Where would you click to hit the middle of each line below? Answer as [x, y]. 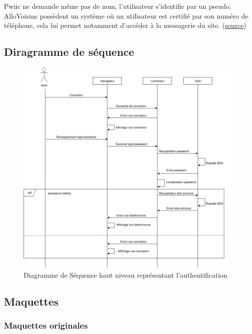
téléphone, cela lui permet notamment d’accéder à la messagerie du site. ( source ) [125, 25]
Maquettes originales [46, 325]
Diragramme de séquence [69, 52]
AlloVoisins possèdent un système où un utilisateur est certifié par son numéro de [126, 15]
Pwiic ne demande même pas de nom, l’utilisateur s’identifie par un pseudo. [118, 6]
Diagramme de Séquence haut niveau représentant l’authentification [126, 274]
